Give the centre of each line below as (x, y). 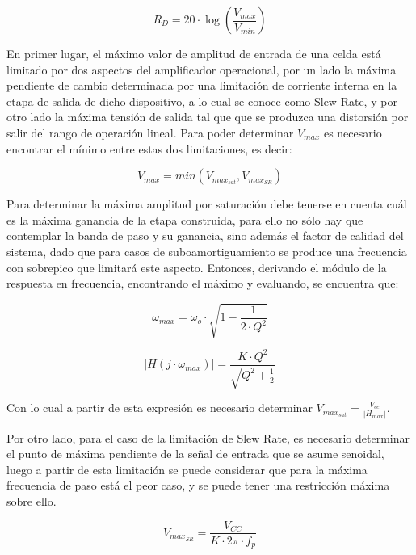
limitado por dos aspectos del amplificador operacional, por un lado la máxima (202, 69)
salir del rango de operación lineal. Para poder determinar (150, 132)
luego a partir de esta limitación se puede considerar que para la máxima (187, 469)
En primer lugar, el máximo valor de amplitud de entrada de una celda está (194, 53)
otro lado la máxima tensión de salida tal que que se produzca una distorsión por (208, 117)
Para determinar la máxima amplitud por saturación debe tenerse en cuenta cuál (207, 204)
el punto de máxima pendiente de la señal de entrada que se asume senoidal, (195, 454)
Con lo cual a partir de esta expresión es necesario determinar (160, 408)
